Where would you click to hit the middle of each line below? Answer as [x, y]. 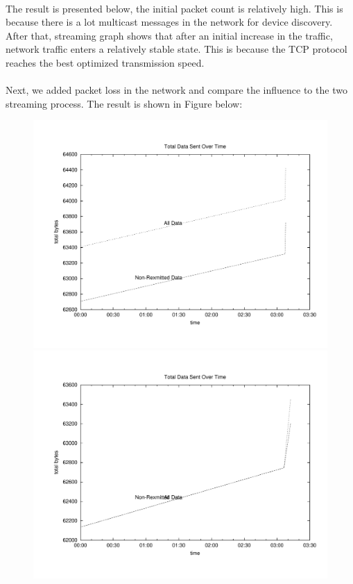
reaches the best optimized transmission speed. [105, 62]
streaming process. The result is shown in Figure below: [124, 103]
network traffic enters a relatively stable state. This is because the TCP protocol [176, 49]
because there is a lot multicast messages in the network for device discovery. [169, 22]
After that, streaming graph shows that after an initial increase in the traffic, [169, 35]
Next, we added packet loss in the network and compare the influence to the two [176, 90]
